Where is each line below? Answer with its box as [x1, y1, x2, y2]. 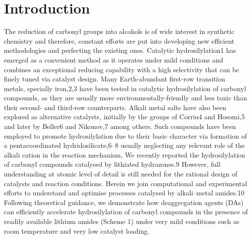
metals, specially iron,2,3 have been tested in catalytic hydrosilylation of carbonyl [4, 83, 246, 93]
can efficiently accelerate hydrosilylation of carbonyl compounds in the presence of [4, 207, 248, 217]
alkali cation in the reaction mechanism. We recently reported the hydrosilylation [4, 149, 246, 159]
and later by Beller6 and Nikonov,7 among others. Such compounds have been [4, 121, 236, 131]
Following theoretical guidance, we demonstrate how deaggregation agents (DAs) [4, 197, 244, 207]
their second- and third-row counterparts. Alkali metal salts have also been [4, 102, 226, 112]
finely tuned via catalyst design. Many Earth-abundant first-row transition [4, 74, 225, 84]
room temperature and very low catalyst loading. [4, 225, 150, 236]
